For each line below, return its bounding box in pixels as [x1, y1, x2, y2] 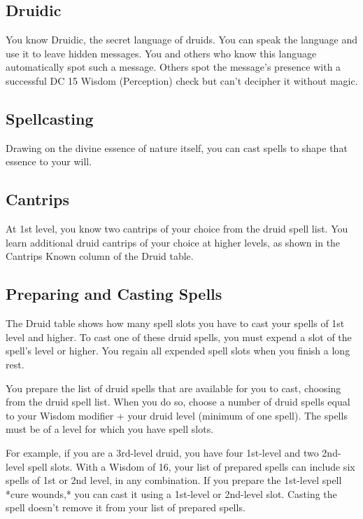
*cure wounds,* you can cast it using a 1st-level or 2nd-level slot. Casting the [6, 486, 337, 501]
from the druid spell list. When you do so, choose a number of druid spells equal [6, 394, 350, 409]
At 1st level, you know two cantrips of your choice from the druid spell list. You [6, 221, 348, 236]
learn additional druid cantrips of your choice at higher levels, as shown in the [6, 235, 341, 249]
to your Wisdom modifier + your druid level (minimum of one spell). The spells [6, 408, 348, 422]
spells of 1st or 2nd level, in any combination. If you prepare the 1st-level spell [6, 473, 342, 487]
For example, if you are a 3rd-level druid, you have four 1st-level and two [6, 445, 319, 459]
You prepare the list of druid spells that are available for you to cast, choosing [6, 380, 341, 395]
